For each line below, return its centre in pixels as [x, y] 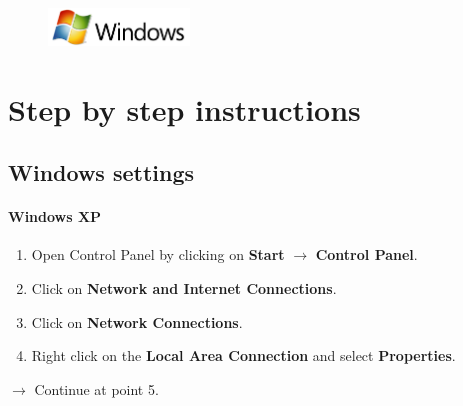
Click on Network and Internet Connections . [184, 287]
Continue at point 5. [96, 388]
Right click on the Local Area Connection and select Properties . [243, 355]
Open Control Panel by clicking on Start [158, 254]
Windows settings [101, 172]
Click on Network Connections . [137, 321]
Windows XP [55, 216]
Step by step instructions [184, 108]
